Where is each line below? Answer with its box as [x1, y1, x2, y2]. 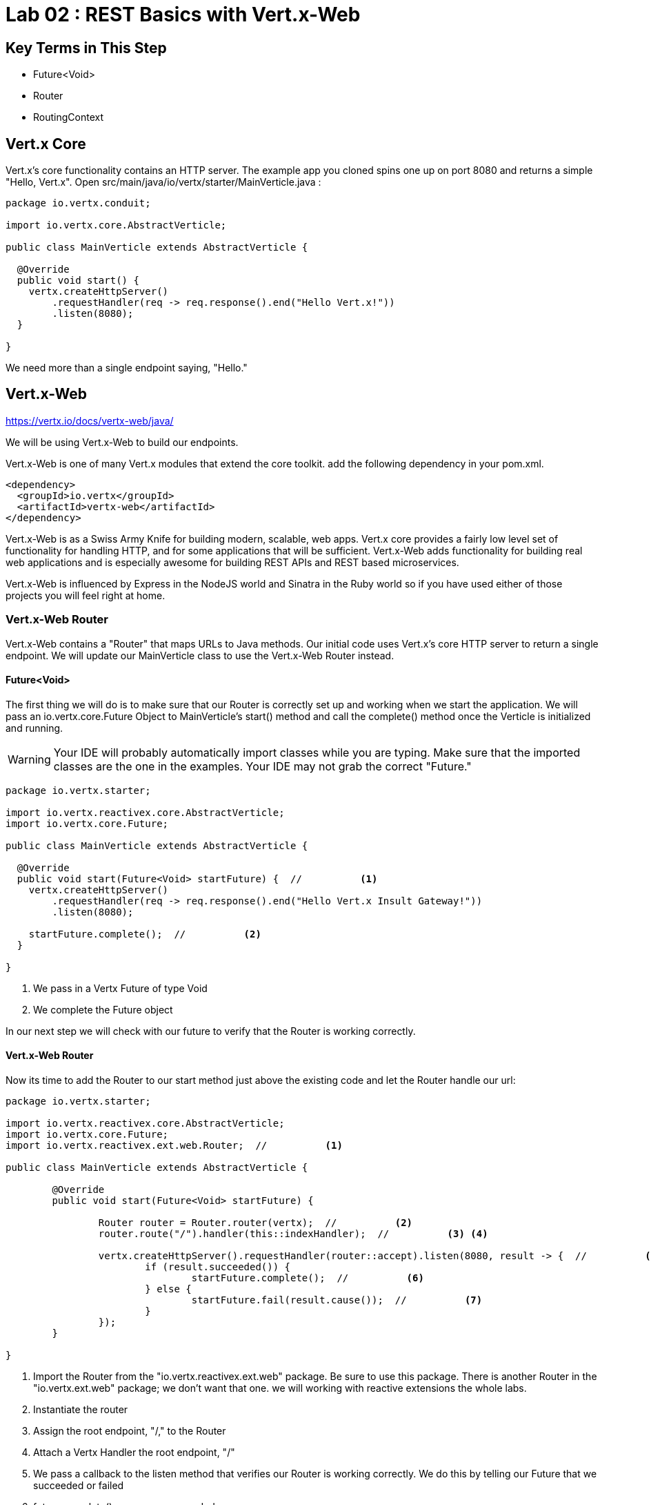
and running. [6, 721, 63, 734]
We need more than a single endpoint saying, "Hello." [6, 362, 248, 374]
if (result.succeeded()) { [145, 1261, 291, 1273]
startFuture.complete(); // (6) [191, 1272, 424, 1284]
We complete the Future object [33, 1003, 173, 1016]
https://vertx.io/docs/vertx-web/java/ [6, 414, 174, 427]
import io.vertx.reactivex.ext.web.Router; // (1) [6, 1140, 343, 1152]
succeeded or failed [33, 1479, 124, 1492]
